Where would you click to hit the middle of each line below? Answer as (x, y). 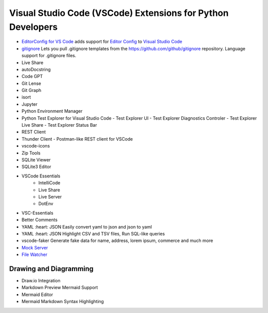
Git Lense (32, 83)
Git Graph (32, 90)
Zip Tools (31, 153)
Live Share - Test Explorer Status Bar (59, 125)
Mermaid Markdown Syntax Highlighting (63, 302)
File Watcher (34, 255)
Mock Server (35, 247)
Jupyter (30, 104)
